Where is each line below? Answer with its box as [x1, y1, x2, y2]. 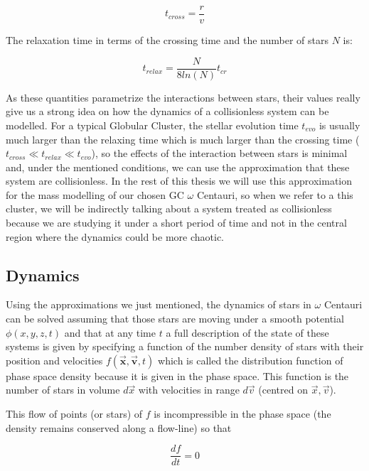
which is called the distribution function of [158, 352, 343, 367]
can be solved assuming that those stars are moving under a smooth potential [6, 311, 344, 326]
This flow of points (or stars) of [6, 406, 143, 421]
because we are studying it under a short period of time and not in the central [6, 215, 347, 230]
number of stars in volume [6, 382, 120, 397]
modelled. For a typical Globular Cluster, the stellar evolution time [6, 117, 299, 132]
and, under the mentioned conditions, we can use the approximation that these [6, 159, 350, 174]
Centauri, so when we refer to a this [196, 187, 353, 202]
